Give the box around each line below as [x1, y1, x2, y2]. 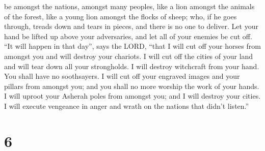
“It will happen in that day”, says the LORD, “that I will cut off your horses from [4, 41, 261, 51]
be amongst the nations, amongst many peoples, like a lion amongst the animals [4, 1, 255, 11]
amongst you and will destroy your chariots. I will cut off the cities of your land [4, 50, 253, 61]
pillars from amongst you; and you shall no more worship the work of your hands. [4, 80, 259, 91]
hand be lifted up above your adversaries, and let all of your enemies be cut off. [4, 31, 252, 41]
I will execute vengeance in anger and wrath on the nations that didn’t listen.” [4, 100, 249, 111]
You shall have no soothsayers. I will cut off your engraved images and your [4, 71, 240, 81]
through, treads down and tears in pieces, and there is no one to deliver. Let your [4, 21, 258, 32]
